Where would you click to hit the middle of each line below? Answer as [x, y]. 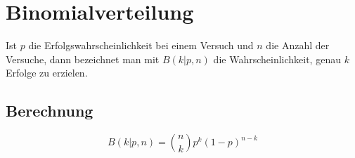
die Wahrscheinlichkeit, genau [277, 59]
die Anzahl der [298, 45]
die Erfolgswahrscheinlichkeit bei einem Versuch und [141, 45]
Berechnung [50, 111]
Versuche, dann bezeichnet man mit [83, 59]
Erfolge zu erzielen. [47, 73]
